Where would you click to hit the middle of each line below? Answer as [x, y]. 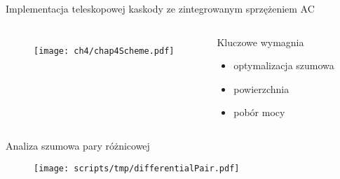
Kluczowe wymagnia [260, 42]
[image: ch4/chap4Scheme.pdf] [104, 51]
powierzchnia [261, 88]
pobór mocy [259, 112]
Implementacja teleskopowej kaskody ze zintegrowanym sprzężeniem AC [160, 8]
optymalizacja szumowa [284, 65]
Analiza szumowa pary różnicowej [78, 145]
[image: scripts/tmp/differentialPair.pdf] [137, 168]
